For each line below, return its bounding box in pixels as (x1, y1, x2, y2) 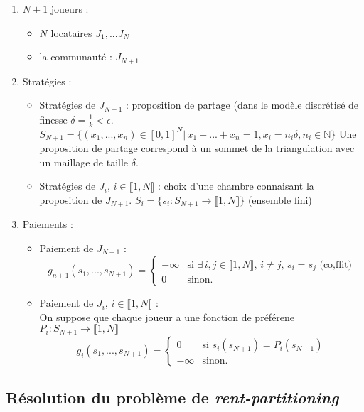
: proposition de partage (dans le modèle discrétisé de (125, 97, 359, 112)
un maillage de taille (39, 154, 129, 169)
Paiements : (22, 217, 73, 232)
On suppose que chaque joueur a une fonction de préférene (39, 309, 295, 324)
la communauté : (39, 49, 112, 64)
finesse (39, 112, 68, 126)
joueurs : (50, 1, 89, 16)
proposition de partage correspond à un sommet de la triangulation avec (39, 140, 355, 155)
